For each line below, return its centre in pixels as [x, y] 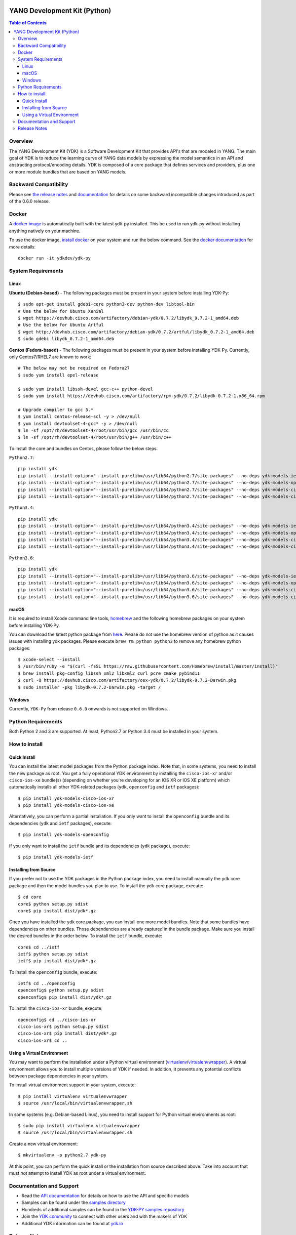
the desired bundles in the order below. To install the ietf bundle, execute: [86, 936]
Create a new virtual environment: [44, 1144]
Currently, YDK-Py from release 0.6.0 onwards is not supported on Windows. [89, 709]
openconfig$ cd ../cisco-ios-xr [57, 1020]
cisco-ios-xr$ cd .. [43, 1040]
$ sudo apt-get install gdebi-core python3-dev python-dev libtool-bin [106, 304]
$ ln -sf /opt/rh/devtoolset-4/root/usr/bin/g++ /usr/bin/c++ [95, 437]
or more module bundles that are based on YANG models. [68, 172]
